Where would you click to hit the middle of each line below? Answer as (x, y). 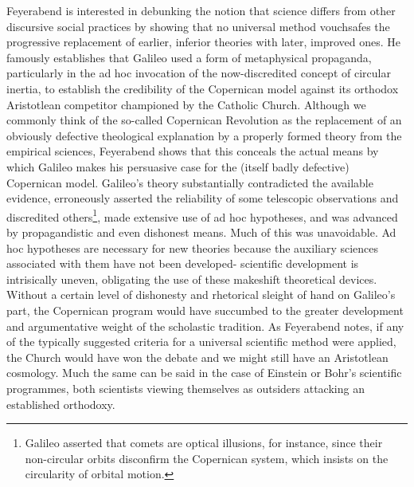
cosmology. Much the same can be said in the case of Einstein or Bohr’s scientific (204, 373)
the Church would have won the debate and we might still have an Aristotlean (197, 357)
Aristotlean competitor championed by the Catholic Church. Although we (186, 104)
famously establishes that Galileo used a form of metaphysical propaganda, (189, 57)
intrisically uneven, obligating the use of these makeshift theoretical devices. (192, 279)
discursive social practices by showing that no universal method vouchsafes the (198, 26)
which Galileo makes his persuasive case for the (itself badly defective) (178, 166)
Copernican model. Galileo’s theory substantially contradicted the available (190, 182)
